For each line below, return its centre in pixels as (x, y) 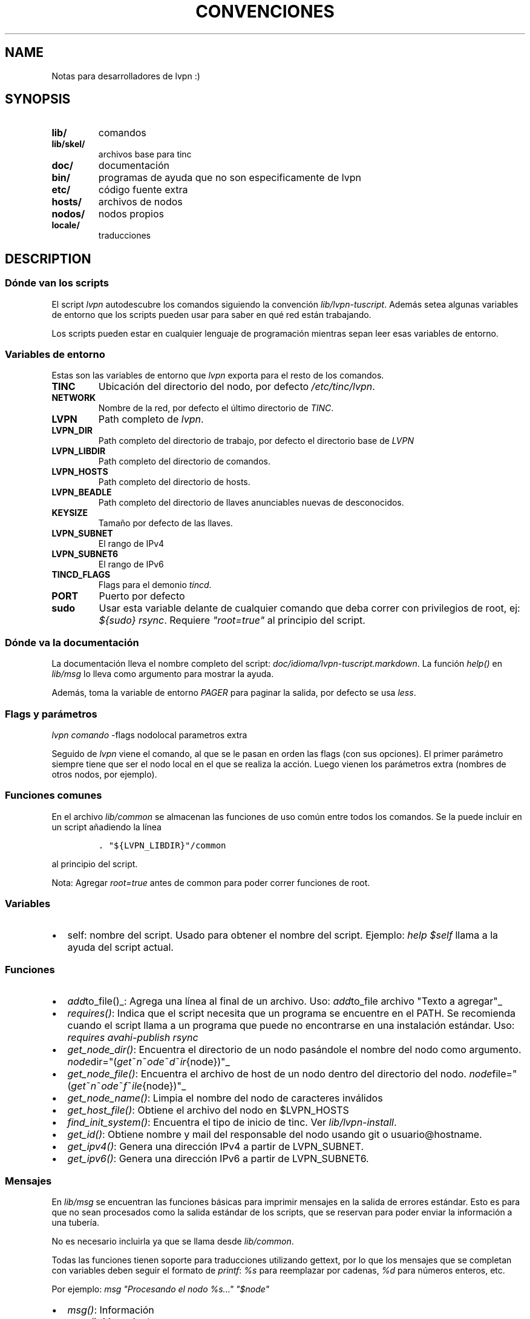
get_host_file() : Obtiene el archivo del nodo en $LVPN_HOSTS (208, 1110)
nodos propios (131, 214)
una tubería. (76, 1222)
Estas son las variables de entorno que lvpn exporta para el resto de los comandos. (218, 375)
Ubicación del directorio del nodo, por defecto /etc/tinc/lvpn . (237, 387)
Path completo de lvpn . (151, 419)
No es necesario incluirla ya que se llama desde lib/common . (173, 1241)
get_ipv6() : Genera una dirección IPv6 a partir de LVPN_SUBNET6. (218, 1159)
